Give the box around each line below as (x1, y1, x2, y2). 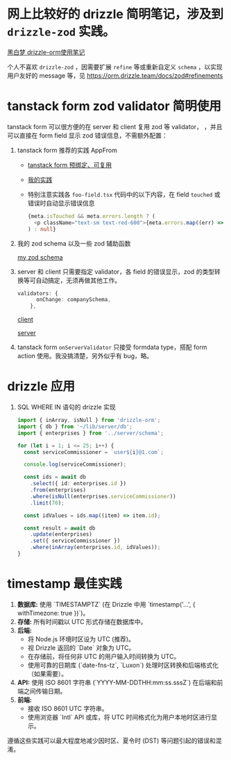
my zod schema (17, 253, 64, 261)
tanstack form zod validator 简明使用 (7, 99, 222, 115)
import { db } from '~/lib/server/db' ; (17, 423, 133, 430)
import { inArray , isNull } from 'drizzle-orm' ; (17, 417, 161, 424)
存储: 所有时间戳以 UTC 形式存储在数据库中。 (17, 617, 147, 625)
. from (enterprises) (30, 487, 87, 493)
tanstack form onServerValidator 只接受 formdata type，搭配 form (17, 343, 207, 351)
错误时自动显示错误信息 (27, 199, 95, 207)
